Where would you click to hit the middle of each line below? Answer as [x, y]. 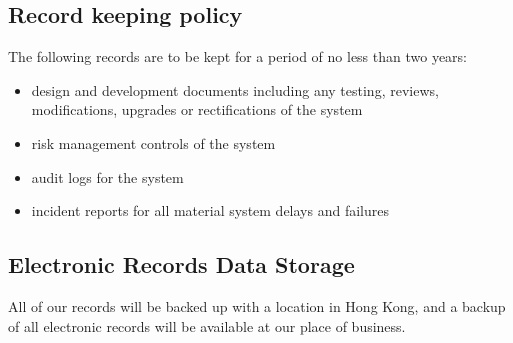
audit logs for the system [107, 176]
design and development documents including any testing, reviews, [235, 89]
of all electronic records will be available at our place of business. [207, 325]
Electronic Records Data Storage [181, 264]
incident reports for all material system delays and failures [210, 210]
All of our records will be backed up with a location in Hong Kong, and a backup [257, 305]
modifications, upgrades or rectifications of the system [197, 109]
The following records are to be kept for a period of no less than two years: [238, 56]
